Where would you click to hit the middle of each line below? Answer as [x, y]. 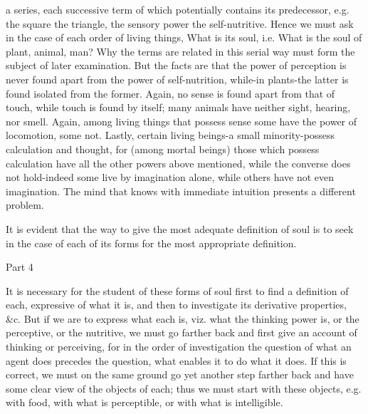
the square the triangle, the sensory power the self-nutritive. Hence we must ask [180, 23]
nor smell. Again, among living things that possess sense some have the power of [182, 121]
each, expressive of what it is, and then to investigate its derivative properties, [176, 305]
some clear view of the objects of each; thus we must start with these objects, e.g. [184, 388]
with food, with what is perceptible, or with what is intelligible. [144, 402]
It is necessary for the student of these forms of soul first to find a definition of [177, 290]
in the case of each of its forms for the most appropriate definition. [151, 243]
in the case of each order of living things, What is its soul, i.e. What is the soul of [184, 37]
